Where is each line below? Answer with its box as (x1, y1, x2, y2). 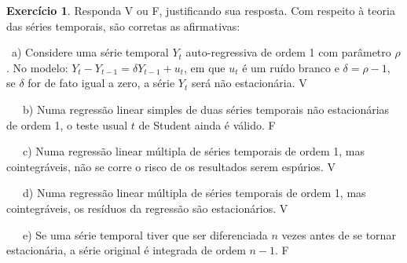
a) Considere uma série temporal (11, 44, 169, 60)
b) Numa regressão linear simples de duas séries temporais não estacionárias (22, 100, 390, 117)
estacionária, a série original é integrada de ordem (6, 242, 246, 258)
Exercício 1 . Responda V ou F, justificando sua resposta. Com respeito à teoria (6, 2, 395, 18)
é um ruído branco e (242, 59, 339, 75)
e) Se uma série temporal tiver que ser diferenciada (22, 226, 268, 243)
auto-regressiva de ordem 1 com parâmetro (185, 44, 391, 60)
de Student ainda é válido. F (138, 116, 276, 133)
